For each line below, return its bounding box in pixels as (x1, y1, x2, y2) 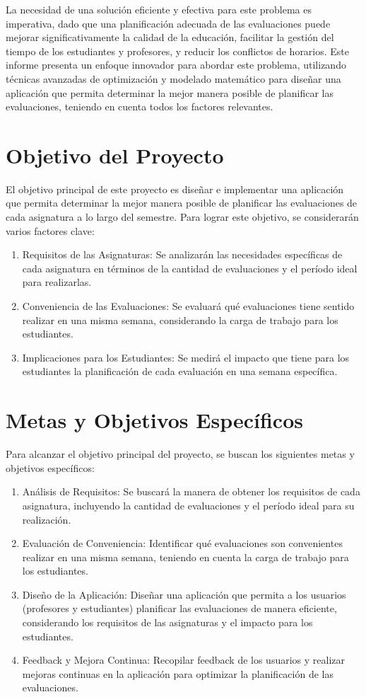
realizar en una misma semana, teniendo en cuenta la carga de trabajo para (22, 549, 349, 564)
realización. (22, 512, 71, 526)
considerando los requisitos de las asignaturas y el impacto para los (22, 615, 313, 630)
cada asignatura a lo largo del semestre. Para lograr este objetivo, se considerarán (6, 209, 359, 224)
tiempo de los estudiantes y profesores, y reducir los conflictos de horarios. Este (6, 43, 350, 58)
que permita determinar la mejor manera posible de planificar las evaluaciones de (6, 195, 358, 210)
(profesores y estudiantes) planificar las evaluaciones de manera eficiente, (22, 601, 337, 616)
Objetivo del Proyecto (6, 140, 224, 169)
